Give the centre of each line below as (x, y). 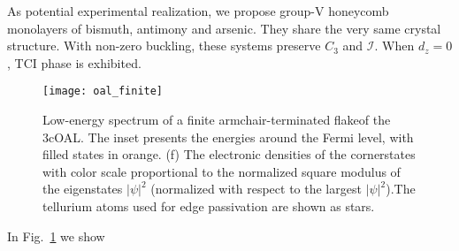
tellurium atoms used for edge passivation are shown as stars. (209, 206)
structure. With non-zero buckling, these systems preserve (164, 46)
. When (394, 46)
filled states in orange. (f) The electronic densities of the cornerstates (229, 154)
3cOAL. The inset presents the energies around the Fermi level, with (228, 137)
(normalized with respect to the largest (256, 189)
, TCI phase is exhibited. (74, 62)
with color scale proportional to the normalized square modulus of (222, 171)
